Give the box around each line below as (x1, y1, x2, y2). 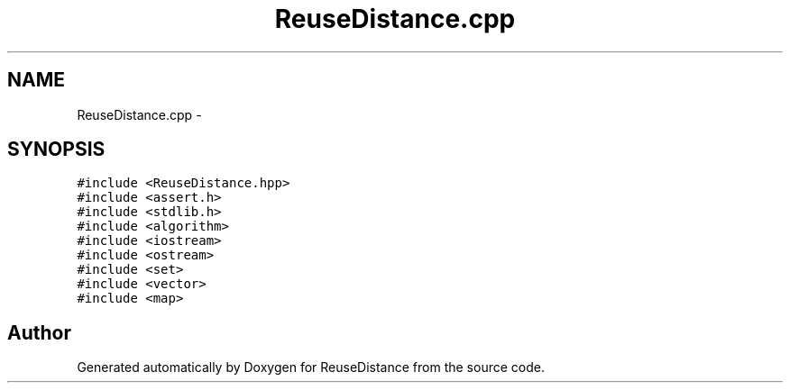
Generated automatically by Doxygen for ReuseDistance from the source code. (77, 359, 545, 376)
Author (7, 321, 71, 344)
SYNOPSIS (7, 138, 106, 161)
